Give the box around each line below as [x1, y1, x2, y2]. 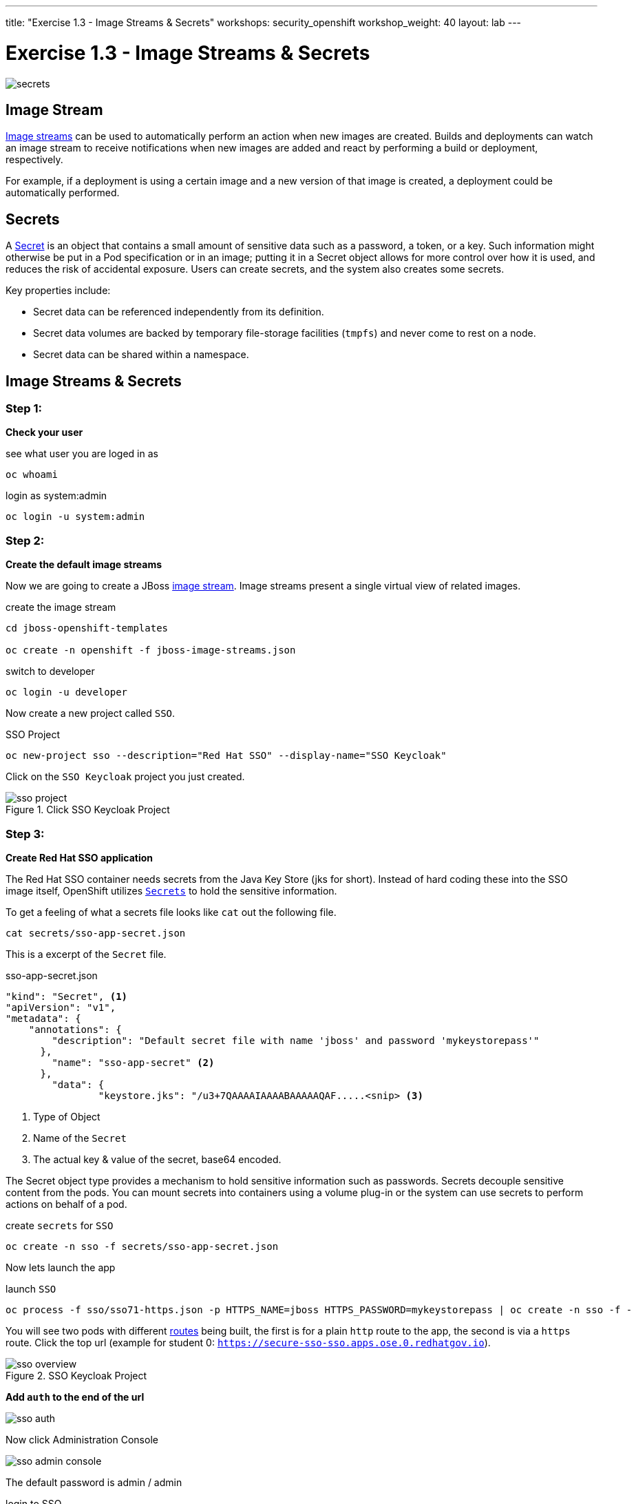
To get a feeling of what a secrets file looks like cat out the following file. [6, 906, 337, 918]
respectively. [6, 154, 63, 166]
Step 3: [6, 826, 45, 841]
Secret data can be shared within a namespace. [33, 348, 249, 361]
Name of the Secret [33, 1131, 127, 1144]
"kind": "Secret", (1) [6, 990, 128, 1002]
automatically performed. [6, 187, 120, 199]
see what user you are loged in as [6, 448, 158, 460]
